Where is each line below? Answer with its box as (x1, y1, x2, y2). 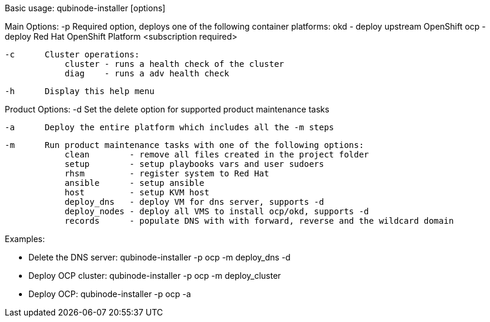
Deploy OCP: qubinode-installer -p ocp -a (28, 289, 191, 299)
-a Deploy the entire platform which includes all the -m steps (5, 123, 334, 132)
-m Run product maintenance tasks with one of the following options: (5, 140, 364, 150)
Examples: (5, 234, 45, 244)
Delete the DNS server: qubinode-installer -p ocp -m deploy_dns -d (28, 252, 291, 262)
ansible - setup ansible (65, 178, 205, 188)
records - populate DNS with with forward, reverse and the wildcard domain (65, 216, 454, 226)
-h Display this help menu (5, 86, 154, 96)
